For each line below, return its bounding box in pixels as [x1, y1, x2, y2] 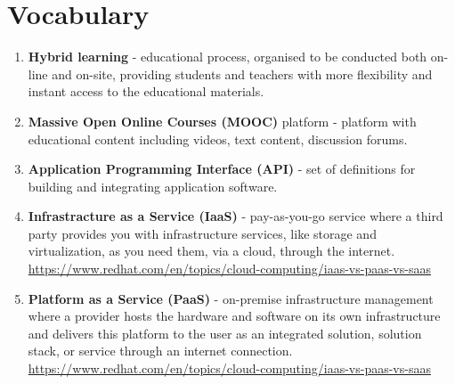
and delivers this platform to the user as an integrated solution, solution [28, 323, 422, 342]
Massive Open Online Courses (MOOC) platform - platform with [28, 111, 417, 130]
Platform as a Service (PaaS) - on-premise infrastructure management [28, 289, 434, 307]
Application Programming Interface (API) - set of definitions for [28, 159, 416, 178]
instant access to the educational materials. [28, 82, 264, 101]
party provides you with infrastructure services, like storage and [28, 224, 377, 242]
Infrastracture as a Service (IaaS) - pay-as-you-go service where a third [28, 207, 443, 225]
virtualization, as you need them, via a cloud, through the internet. [28, 241, 395, 260]
